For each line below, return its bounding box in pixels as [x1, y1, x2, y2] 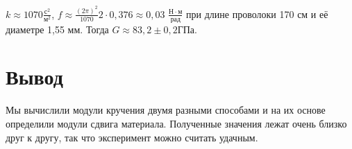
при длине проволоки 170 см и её [186, 6, 328, 21]
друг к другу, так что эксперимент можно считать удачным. [6, 130, 258, 144]
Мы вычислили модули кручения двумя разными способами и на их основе [6, 103, 326, 117]
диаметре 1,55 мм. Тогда [6, 21, 109, 36]
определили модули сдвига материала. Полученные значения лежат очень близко [6, 116, 347, 131]
